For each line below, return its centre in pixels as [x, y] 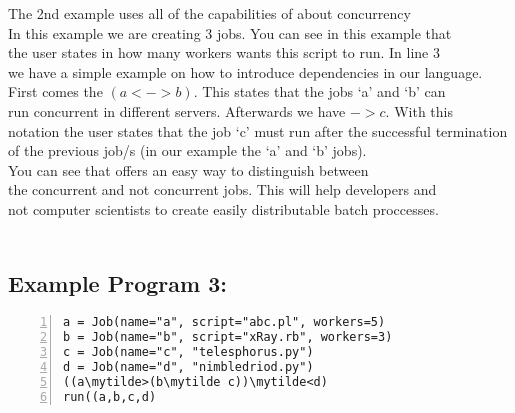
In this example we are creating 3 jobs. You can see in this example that [230, 32]
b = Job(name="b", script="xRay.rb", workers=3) [228, 337]
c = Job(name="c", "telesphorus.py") [188, 352]
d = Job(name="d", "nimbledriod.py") [188, 366]
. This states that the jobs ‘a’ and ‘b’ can [319, 91]
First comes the [55, 91]
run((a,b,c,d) [110, 396]
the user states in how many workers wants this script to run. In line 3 [224, 52]
